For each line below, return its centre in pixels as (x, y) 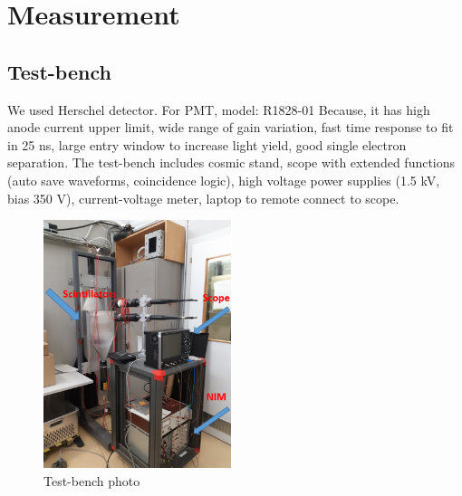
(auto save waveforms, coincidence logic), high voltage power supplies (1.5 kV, (224, 180)
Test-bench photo (92, 480)
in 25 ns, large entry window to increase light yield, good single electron (207, 144)
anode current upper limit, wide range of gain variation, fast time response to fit (231, 127)
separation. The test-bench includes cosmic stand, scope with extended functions (231, 162)
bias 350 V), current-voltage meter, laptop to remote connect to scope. (203, 198)
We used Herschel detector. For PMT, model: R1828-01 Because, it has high (219, 109)
